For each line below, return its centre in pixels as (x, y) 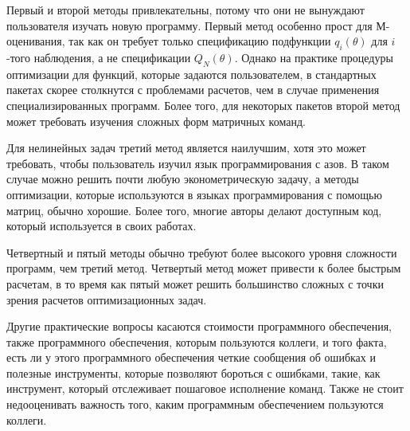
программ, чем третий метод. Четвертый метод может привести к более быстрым (204, 268)
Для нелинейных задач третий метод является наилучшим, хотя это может (186, 148)
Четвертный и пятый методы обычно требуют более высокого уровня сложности (202, 252)
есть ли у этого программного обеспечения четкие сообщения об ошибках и (191, 357)
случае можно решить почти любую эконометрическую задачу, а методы (183, 179)
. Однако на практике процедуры (314, 57)
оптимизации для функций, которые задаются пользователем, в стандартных (191, 74)
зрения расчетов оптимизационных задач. (107, 299)
